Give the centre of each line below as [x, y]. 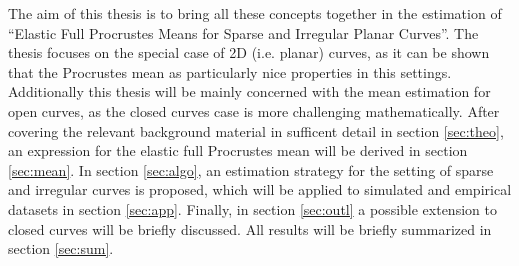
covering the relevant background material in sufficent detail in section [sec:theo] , [256, 130]
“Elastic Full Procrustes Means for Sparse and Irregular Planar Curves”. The [243, 32]
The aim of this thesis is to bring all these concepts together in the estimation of [255, 13]
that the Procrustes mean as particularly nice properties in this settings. [230, 71]
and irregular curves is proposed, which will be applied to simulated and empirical [260, 189]
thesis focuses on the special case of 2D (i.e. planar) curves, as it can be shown [249, 52]
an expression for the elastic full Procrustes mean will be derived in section [238, 150]
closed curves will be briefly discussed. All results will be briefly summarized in [250, 228]
